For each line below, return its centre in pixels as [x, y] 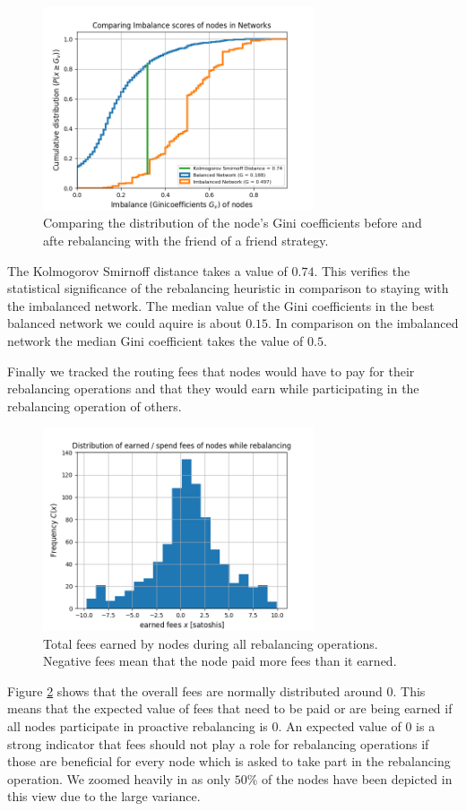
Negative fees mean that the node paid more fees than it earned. [220, 661]
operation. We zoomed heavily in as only [119, 778]
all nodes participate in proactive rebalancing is [138, 726]
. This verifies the [362, 270]
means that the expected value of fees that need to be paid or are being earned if [230, 708]
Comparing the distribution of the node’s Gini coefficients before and [233, 223]
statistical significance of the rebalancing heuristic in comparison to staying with [228, 288]
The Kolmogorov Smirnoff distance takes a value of [147, 270]
